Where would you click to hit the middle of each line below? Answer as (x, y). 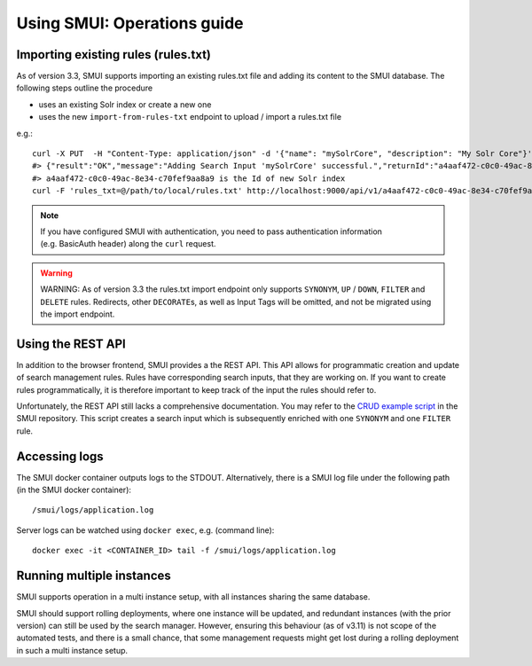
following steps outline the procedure (85, 88)
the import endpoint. (78, 314)
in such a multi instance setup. (72, 650)
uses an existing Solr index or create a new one (125, 104)
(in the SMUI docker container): (74, 490)
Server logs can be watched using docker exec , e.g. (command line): (145, 530)
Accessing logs (60, 456)
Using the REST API (71, 344)
